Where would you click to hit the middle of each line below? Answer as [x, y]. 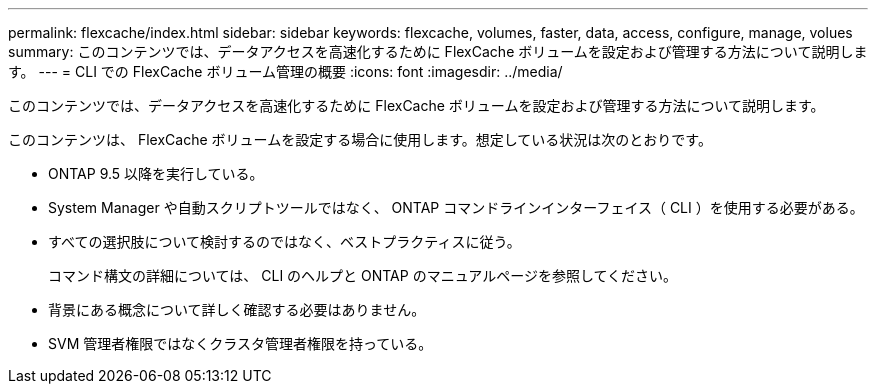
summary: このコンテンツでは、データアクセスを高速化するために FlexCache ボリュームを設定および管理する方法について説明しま [438, 51]
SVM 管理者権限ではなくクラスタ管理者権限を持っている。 [240, 343]
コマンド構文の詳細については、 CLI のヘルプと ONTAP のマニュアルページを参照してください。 [363, 275]
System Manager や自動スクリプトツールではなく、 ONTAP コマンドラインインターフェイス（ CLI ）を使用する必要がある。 [456, 207]
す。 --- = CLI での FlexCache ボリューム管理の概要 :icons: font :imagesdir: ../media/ [285, 71]
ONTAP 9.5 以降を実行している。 [156, 173]
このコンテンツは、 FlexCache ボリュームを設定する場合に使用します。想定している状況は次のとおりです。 [360, 139]
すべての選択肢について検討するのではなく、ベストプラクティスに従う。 [284, 241]
